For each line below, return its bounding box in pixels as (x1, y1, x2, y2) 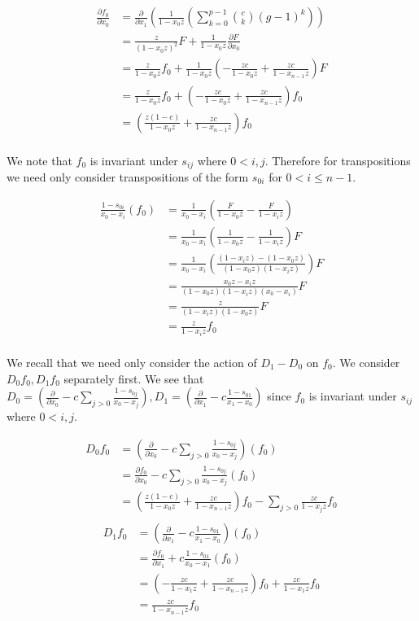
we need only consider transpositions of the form (7, 168, 249, 186)
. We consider (332, 353, 400, 370)
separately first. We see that (63, 370, 204, 387)
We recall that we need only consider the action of (7, 353, 257, 370)
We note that (7, 151, 72, 168)
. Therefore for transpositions (264, 151, 411, 168)
